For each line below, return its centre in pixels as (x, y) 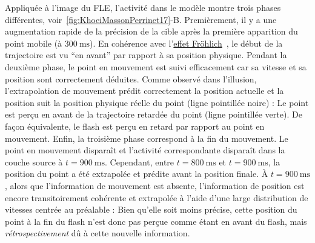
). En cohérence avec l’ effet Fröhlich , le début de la (186, 43)
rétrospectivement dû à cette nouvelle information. (98, 233)
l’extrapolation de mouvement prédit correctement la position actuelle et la (144, 91)
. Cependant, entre (140, 161)
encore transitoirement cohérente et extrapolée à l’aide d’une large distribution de (157, 197)
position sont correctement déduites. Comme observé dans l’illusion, (131, 78)
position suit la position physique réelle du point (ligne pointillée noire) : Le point (157, 102)
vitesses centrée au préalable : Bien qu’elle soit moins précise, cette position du (151, 209)
